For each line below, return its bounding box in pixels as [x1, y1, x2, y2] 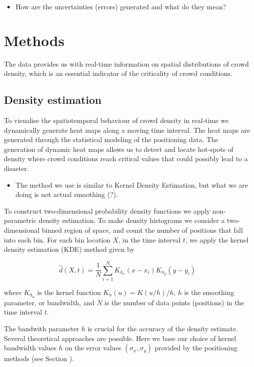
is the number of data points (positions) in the [104, 297, 244, 307]
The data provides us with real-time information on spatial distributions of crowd [4, 58, 249, 69]
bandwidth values [4, 343, 57, 353]
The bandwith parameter [4, 323, 79, 333]
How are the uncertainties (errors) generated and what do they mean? [15, 1, 227, 11]
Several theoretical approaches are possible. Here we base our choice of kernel [4, 333, 236, 343]
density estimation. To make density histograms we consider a [38, 215, 225, 225]
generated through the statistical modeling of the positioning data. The [4, 134, 219, 145]
